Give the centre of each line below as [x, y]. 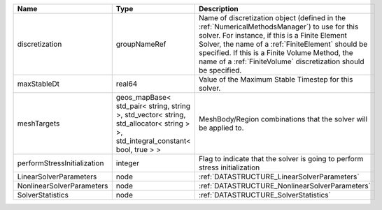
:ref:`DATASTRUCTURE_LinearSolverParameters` [279, 177]
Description [219, 9]
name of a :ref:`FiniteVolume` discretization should [281, 61]
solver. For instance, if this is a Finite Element [273, 35]
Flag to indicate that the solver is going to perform [281, 159]
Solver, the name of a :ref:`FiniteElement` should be [283, 44]
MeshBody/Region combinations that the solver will [283, 119]
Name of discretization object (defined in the [272, 18]
